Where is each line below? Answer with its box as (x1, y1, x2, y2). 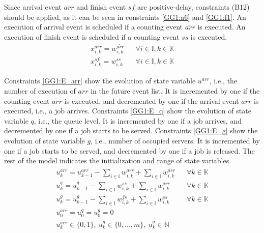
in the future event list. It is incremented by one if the (91, 85, 260, 96)
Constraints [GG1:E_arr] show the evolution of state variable (4, 75, 196, 86)
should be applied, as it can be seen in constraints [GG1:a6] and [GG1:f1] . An (4, 11, 246, 22)
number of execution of (4, 85, 76, 96)
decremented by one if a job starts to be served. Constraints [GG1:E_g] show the (4, 125, 258, 136)
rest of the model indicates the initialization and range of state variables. (4, 155, 231, 166)
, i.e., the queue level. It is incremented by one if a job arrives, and (34, 115, 242, 126)
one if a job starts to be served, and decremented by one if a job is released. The (4, 145, 255, 156)
